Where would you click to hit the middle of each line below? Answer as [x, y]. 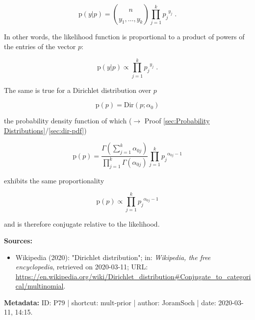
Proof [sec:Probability [177, 121]
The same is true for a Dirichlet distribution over [78, 90]
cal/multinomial [39, 286]
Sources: [18, 240]
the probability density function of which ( [68, 121]
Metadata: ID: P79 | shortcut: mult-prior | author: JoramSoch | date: [110, 302]
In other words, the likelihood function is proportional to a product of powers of [124, 37]
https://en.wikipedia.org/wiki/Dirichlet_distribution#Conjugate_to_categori [133, 276]
